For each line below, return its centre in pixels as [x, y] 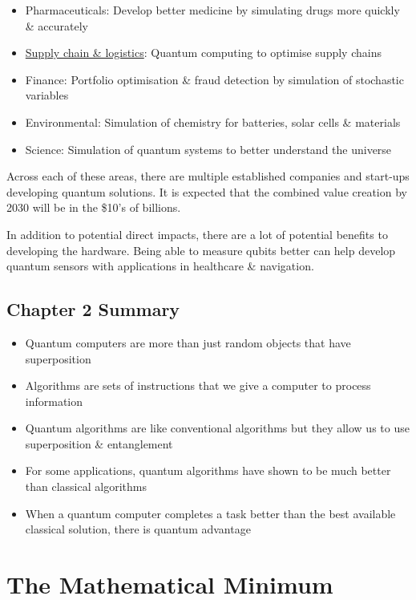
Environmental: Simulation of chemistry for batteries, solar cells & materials [213, 122]
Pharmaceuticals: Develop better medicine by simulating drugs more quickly [212, 10]
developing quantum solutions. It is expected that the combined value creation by [207, 191]
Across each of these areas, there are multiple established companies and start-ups [208, 176]
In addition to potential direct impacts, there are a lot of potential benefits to [197, 234]
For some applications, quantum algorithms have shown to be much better [208, 470]
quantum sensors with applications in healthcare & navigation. [160, 266]
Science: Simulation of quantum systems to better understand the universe [208, 149]
